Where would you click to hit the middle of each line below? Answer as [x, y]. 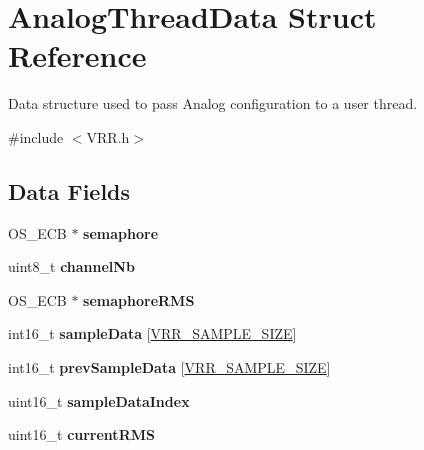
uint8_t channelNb [71, 266]
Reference [77, 55]
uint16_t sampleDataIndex [99, 400]
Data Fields [69, 190]
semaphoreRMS [139, 299]
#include [36, 136]
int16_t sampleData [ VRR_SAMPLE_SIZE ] [152, 333]
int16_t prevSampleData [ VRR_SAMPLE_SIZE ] [169, 367]
